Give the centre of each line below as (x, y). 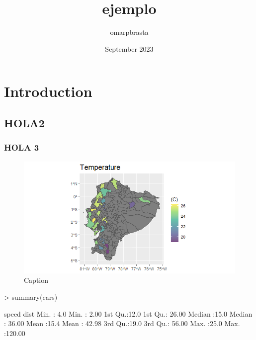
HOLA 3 (22, 147)
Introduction (48, 91)
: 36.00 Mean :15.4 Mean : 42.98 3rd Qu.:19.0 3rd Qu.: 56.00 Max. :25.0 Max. (122, 323)
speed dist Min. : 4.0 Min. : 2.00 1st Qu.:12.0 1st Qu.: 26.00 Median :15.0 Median (128, 313)
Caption (36, 280)
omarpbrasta (129, 32)
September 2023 (129, 48)
